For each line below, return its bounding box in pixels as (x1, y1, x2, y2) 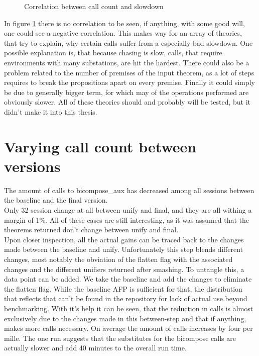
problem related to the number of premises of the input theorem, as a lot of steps (4, 67, 254, 77)
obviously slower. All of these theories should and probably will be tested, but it (4, 97, 250, 107)
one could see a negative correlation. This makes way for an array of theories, (4, 28, 242, 38)
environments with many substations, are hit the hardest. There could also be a (4, 57, 249, 67)
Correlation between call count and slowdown (24, 1, 164, 11)
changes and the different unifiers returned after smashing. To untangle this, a (4, 263, 244, 274)
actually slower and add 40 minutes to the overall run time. (4, 342, 187, 353)
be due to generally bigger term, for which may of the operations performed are (4, 86, 249, 97)
